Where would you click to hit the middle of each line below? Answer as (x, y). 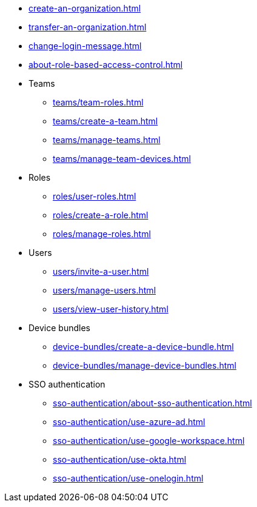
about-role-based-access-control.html (106, 65)
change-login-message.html (85, 46)
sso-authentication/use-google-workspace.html (149, 441)
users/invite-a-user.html (101, 271)
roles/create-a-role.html (101, 215)
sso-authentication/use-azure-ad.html (129, 422)
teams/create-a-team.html (105, 121)
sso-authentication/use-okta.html (120, 459)
